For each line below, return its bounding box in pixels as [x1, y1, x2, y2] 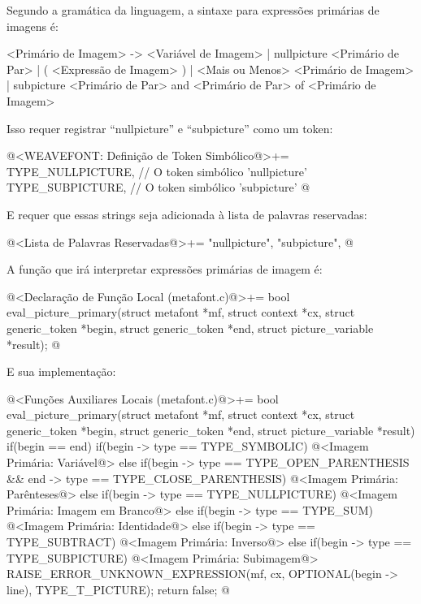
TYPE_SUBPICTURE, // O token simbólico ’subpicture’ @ [7, 179, 310, 196]
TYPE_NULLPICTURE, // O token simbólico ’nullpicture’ [7, 162, 307, 179]
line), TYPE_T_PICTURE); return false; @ [7, 580, 230, 598]
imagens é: [7, 17, 59, 34]
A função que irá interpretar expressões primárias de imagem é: [7, 261, 323, 278]
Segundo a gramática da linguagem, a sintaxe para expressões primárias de [7, 2, 380, 18]
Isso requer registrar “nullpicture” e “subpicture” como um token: [7, 119, 333, 136]
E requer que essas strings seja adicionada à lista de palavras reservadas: [7, 205, 367, 222]
